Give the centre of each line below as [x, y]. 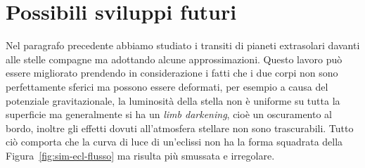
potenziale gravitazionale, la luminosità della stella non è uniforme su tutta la [173, 100]
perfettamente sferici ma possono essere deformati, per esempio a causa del [167, 86]
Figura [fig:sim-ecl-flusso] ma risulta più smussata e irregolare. [140, 155]
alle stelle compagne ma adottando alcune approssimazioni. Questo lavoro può [174, 59]
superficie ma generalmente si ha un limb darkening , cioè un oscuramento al [169, 114]
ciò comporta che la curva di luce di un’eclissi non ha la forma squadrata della [174, 142]
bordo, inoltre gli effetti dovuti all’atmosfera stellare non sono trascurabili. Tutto [180, 128]
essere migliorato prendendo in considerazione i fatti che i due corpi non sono [172, 73]
